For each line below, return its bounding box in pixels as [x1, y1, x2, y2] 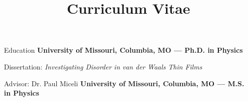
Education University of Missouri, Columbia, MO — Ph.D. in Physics [4, 45, 243, 55]
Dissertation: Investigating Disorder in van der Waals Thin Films [4, 61, 202, 71]
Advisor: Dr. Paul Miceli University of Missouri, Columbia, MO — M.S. [4, 78, 245, 88]
